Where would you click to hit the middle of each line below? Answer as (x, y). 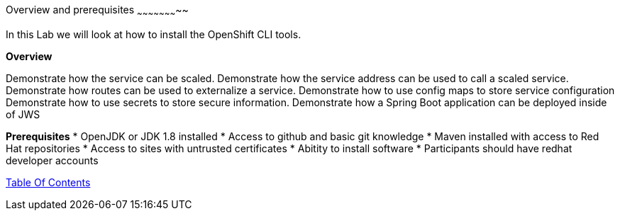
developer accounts (52, 160)
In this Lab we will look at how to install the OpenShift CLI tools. (154, 34)
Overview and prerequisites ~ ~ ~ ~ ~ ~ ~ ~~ (97, 11)
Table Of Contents (48, 182)
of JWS (23, 114)
